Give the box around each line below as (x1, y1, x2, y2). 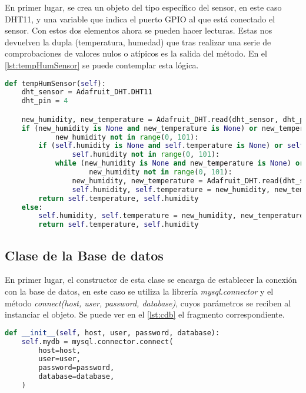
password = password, (38, 364, 115, 372)
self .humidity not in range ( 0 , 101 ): (72, 150, 220, 159)
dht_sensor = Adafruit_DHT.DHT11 (21, 88, 152, 97)
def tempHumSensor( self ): (5, 79, 106, 88)
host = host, (38, 346, 81, 355)
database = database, (38, 372, 115, 381)
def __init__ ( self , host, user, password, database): (5, 328, 220, 337)
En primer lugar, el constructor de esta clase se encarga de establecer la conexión (5, 273, 297, 286)
